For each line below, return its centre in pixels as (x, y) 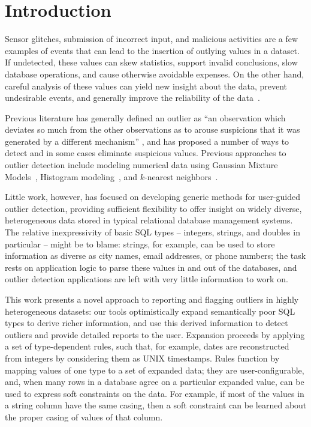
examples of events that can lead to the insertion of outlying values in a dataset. (152, 50)
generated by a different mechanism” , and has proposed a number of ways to (147, 141)
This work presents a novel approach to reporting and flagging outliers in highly (152, 299)
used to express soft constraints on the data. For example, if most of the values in (155, 393)
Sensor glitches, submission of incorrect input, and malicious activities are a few (152, 39)
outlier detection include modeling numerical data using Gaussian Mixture (141, 165)
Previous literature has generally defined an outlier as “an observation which (145, 117)
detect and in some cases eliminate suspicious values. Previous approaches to (146, 153)
